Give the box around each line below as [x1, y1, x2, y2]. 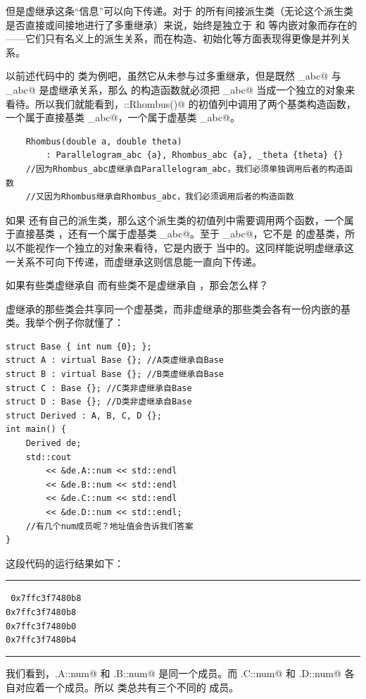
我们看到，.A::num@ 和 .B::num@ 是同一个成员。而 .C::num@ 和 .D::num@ [6, 666, 341, 680]
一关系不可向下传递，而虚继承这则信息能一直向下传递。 [6, 254, 262, 268]
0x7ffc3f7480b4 [6, 635, 77, 645]
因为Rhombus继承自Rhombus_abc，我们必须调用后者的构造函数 [44, 192, 294, 202]
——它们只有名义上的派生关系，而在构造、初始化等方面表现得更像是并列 [6, 31, 341, 46]
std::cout [25, 452, 72, 462]
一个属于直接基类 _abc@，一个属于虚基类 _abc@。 [6, 110, 240, 125]
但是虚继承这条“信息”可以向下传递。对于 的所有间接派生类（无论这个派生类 [6, 4, 353, 18]
